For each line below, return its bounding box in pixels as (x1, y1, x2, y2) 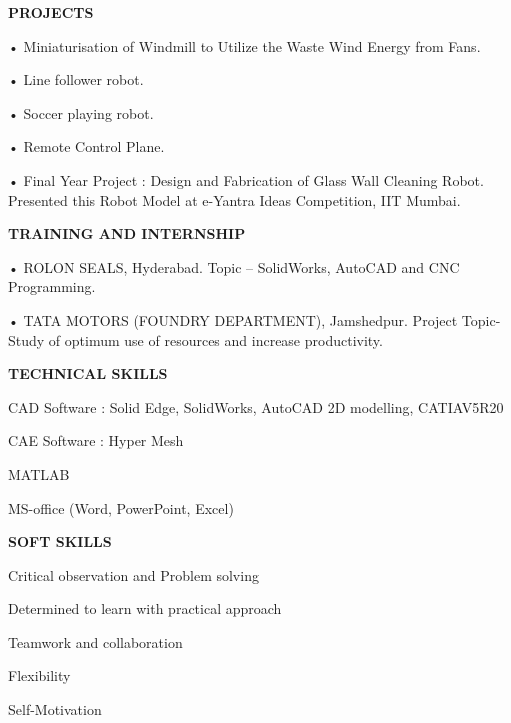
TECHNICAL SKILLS (8, 363, 168, 384)
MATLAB (8, 463, 70, 484)
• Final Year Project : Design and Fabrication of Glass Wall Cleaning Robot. (8, 169, 484, 190)
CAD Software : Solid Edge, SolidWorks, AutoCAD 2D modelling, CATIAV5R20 (8, 396, 504, 417)
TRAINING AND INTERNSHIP (8, 223, 246, 244)
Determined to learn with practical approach (8, 598, 282, 619)
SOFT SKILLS (8, 531, 112, 552)
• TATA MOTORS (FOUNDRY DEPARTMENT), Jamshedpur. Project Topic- (8, 309, 501, 330)
